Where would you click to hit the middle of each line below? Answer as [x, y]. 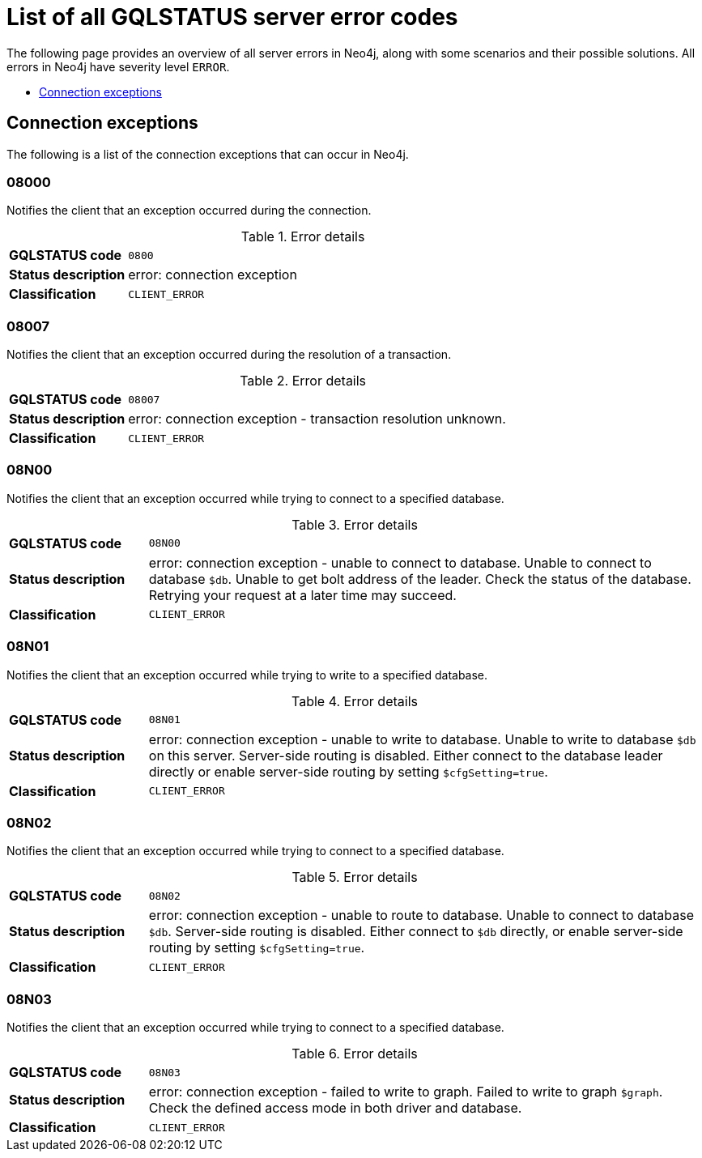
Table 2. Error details [303, 381]
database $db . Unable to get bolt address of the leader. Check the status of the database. [420, 579]
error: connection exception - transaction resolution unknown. [317, 419]
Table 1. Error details [303, 237]
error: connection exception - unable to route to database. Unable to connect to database [421, 915]
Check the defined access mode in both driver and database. [335, 1108]
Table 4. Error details [355, 701]
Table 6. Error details [355, 1054]
